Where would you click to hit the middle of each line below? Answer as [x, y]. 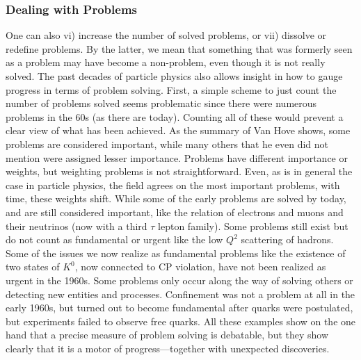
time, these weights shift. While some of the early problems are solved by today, [176, 198]
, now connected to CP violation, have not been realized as [200, 267]
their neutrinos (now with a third [77, 226]
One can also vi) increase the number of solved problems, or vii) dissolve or [166, 35]
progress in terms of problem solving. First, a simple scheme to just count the [171, 89]
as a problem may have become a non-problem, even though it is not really [166, 62]
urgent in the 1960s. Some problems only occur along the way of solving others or [179, 280]
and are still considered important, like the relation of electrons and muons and [175, 212]
